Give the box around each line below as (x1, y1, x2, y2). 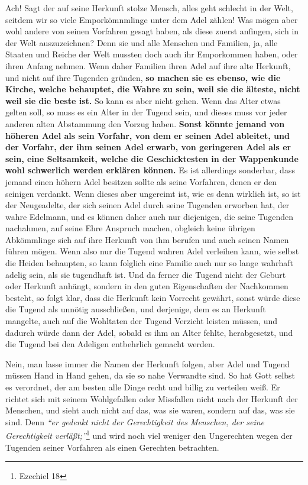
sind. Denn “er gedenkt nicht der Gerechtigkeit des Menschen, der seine (5, 415, 264, 428)
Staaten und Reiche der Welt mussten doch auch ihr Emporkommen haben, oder (5, 48, 298, 60)
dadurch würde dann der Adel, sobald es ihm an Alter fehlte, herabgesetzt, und (5, 326, 293, 338)
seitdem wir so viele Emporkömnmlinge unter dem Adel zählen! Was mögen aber (5, 13, 298, 25)
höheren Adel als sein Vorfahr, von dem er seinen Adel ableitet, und (5, 129, 290, 141)
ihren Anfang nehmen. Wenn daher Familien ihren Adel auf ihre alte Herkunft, (5, 59, 291, 72)
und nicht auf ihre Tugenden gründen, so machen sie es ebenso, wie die (5, 71, 281, 83)
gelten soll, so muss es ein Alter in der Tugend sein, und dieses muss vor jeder (5, 106, 287, 118)
